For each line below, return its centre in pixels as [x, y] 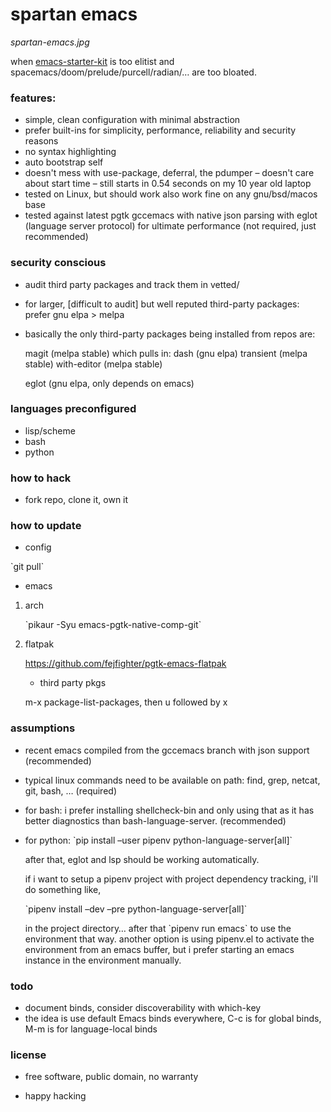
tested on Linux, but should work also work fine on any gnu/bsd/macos [171, 194]
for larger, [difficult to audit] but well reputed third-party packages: [162, 304]
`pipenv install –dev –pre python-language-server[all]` [136, 909]
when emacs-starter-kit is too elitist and [92, 61]
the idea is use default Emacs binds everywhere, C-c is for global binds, [173, 1019]
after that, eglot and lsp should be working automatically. [142, 859]
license [28, 1055]
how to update [46, 526]
